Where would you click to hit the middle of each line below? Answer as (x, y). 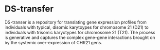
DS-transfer (29, 9)
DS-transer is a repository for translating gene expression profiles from (76, 22)
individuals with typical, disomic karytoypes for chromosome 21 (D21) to (77, 27)
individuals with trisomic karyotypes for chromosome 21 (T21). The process (80, 32)
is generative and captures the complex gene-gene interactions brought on (80, 37)
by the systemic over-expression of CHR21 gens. (53, 42)
